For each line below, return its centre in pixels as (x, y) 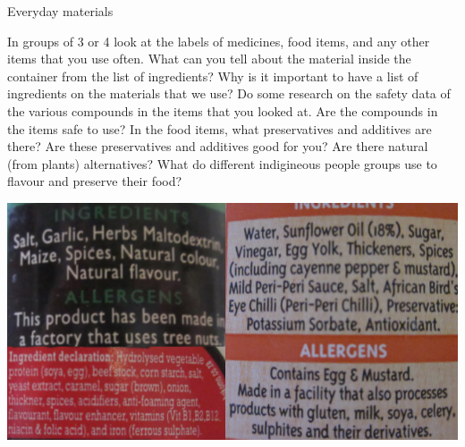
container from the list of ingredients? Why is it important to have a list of (213, 76)
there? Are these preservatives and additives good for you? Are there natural (218, 146)
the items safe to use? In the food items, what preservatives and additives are (220, 128)
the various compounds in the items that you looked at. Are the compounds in (223, 110)
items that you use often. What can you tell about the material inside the (209, 59)
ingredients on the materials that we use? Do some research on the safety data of (229, 93)
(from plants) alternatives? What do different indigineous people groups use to (222, 163)
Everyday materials (60, 11)
